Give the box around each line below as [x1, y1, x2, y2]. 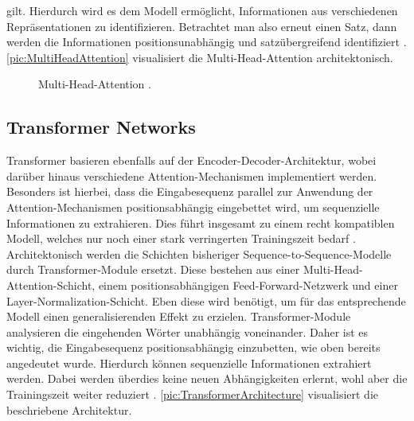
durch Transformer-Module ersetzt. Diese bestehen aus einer [6, 261, 300, 278]
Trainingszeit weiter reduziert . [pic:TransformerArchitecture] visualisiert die [6, 386, 379, 403]
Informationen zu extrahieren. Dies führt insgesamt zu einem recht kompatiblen [6, 214, 395, 231]
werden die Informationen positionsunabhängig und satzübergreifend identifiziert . [6, 33, 407, 50]
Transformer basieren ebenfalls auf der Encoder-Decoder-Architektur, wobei [6, 152, 377, 169]
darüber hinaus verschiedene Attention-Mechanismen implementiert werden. [6, 167, 377, 184]
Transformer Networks [6, 115, 196, 139]
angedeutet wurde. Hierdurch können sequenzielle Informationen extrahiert [6, 354, 372, 371]
